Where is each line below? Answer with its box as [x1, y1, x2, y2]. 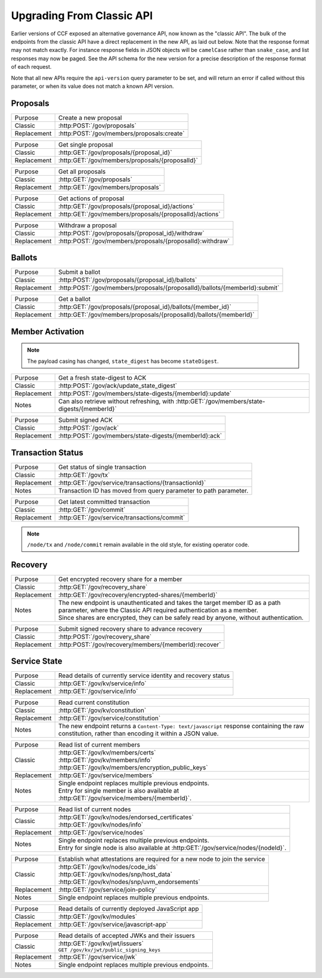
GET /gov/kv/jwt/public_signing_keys [58, 947, 161, 953]
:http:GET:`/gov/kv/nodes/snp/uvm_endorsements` [58, 878, 201, 886]
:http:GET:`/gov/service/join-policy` [58, 885, 157, 894]
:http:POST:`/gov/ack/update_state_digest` [58, 381, 178, 390]
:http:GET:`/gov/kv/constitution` [58, 706, 146, 714]
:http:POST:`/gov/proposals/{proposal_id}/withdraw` [58, 229, 205, 237]
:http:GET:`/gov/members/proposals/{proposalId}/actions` [58, 210, 221, 218]
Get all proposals [58, 167, 106, 176]
